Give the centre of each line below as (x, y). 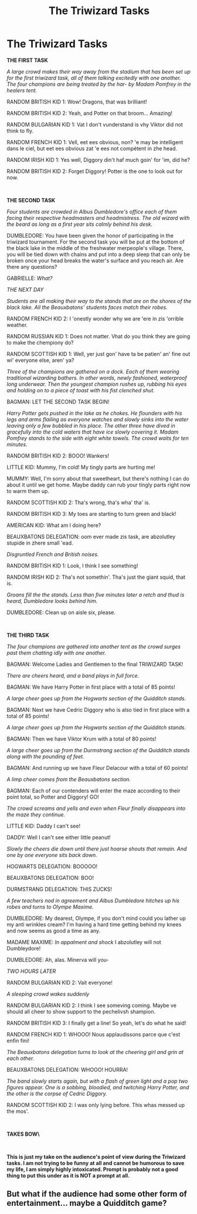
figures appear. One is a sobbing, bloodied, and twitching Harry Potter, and (98, 1087)
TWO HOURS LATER (31, 971)
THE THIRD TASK (28, 635)
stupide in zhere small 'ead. (40, 543)
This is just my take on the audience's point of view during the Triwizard (96, 1156)
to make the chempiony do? (40, 342)
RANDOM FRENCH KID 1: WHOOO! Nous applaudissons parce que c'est (94, 1034)
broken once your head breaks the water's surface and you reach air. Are (95, 261)
